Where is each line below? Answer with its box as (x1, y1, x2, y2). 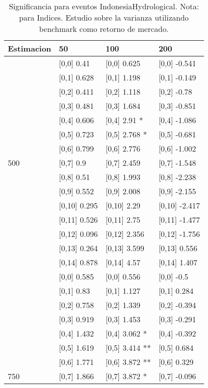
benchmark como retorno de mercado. (39, 23, 169, 34)
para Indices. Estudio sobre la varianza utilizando (19, 12, 189, 23)
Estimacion (8, 43, 51, 54)
